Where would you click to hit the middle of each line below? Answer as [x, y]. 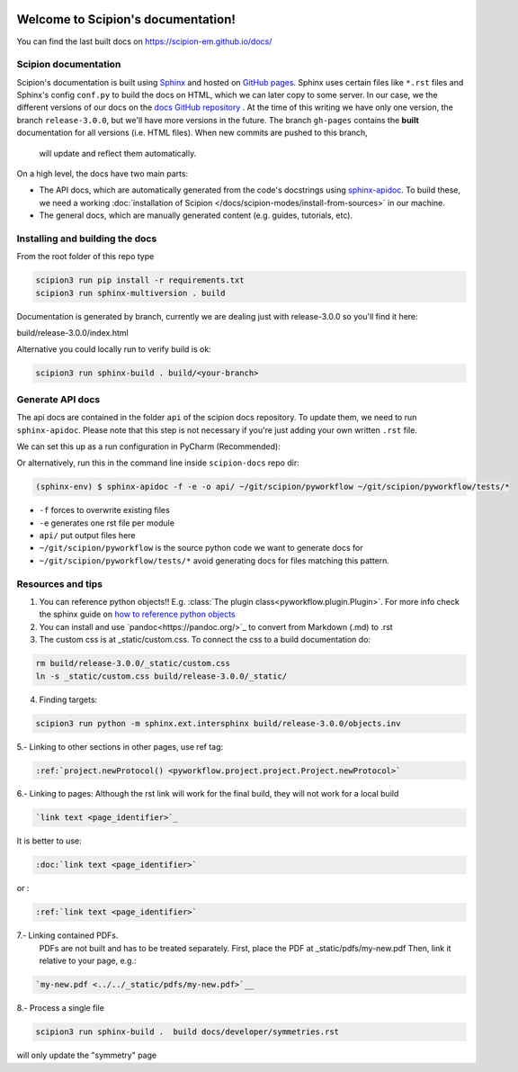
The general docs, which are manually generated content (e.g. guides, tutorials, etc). [196, 215]
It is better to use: [49, 841]
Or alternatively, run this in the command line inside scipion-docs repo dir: [158, 463]
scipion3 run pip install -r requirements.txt [140, 280]
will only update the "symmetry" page [87, 1055]
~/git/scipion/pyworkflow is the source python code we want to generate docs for [201, 548]
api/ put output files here [87, 536]
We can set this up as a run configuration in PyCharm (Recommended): [148, 446]
